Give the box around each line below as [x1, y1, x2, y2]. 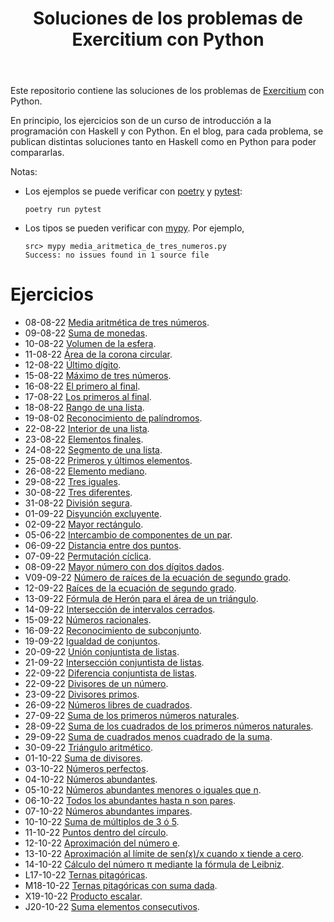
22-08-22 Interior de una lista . [24, 423, 150, 435]
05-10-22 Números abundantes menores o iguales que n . [24, 784, 262, 796]
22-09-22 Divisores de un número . [24, 678, 169, 690]
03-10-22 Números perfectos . [24, 763, 149, 775]
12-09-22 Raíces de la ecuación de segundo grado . [24, 582, 237, 594]
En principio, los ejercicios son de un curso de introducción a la [10, 115, 272, 127]
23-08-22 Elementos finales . [24, 433, 144, 446]
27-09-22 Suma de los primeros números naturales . [24, 710, 240, 722]
